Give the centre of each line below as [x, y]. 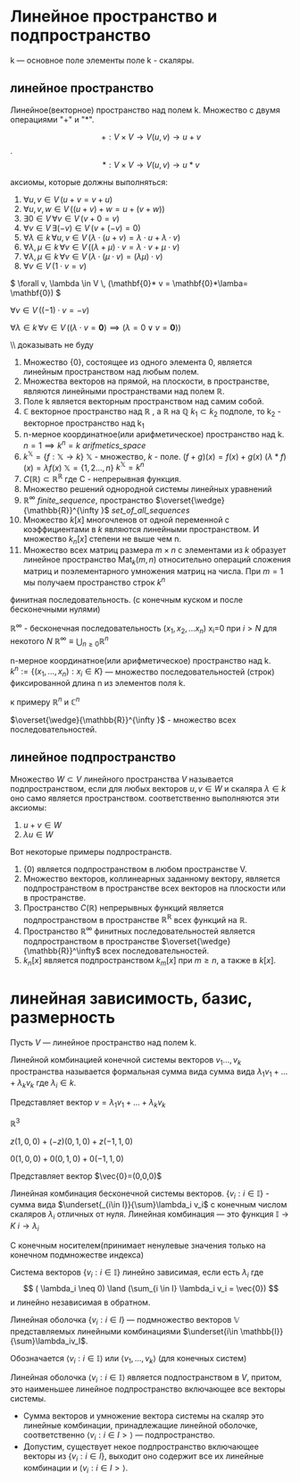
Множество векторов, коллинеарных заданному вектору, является [151, 878]
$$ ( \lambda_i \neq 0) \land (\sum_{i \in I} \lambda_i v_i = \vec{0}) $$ [151, 1288]
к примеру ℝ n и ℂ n [45, 701]
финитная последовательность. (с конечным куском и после [127, 599]
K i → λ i [25, 1227]
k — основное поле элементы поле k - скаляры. [102, 60]
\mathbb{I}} [262, 1331]
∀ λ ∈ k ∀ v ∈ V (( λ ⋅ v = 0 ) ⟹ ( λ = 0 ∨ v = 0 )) [96, 327]
